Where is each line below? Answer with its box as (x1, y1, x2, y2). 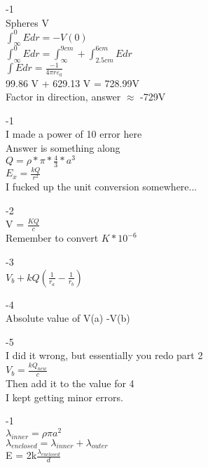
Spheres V (6, 15, 49, 30)
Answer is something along (6, 140, 120, 155)
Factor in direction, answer (6, 89, 121, 104)
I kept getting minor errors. (6, 389, 123, 404)
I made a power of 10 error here (6, 126, 142, 141)
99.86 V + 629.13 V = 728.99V (6, 75, 139, 90)
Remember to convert (6, 230, 99, 245)
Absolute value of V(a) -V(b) (6, 311, 130, 325)
